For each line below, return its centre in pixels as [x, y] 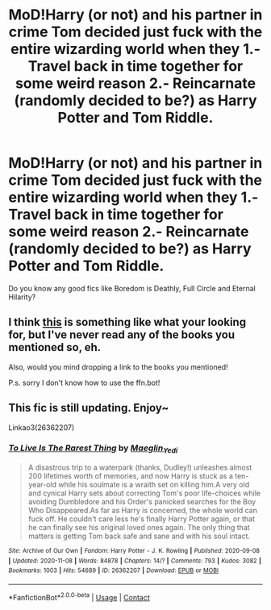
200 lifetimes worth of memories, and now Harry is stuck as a [131, 476]
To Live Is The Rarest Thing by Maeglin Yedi [93, 449]
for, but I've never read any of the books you [122, 335]
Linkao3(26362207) [42, 427]
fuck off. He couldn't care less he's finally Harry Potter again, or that [142, 519]
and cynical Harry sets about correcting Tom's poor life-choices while [144, 493]
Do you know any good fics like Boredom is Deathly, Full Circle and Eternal [132, 288]
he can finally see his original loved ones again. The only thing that [139, 528]
